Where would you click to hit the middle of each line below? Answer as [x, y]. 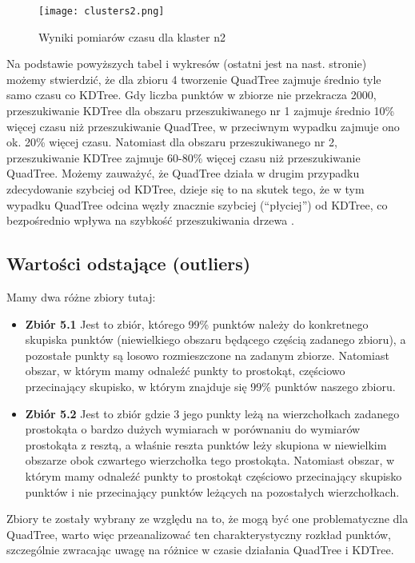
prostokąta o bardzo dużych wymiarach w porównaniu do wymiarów [193, 429]
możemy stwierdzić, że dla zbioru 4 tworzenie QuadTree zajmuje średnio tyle [194, 79]
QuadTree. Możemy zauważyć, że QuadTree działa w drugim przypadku [183, 173]
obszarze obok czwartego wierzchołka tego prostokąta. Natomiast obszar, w [210, 460]
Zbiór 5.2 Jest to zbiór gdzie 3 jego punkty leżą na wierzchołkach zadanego [212, 413]
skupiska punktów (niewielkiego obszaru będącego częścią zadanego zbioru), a [215, 339]
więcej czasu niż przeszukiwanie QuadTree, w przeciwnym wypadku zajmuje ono [203, 126]
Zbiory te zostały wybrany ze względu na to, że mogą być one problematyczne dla [207, 519]
